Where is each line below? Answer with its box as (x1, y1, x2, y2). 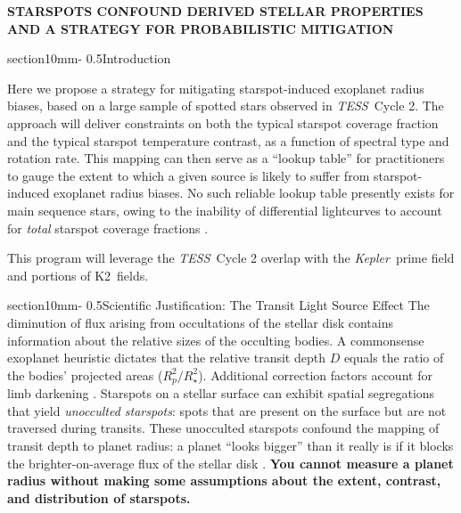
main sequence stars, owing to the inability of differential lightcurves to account (7, 200, 442, 219)
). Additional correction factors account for (198, 365, 432, 384)
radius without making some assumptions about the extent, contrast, (7, 471, 441, 490)
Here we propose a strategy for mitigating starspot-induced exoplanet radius (7, 78, 424, 97)
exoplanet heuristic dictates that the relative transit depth (7, 348, 325, 367)
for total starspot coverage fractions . (7, 218, 209, 237)
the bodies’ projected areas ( (7, 365, 163, 384)
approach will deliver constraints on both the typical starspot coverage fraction (7, 113, 439, 132)
